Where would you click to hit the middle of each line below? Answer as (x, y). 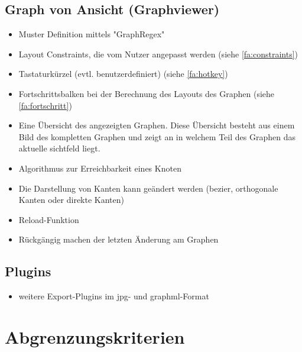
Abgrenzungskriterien (95, 336)
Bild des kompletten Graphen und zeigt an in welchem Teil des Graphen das (157, 136)
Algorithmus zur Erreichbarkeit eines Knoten (100, 168)
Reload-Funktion (49, 219)
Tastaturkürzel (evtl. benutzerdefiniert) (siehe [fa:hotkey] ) (123, 74)
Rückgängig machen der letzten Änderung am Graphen (118, 239)
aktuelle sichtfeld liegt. (59, 148)
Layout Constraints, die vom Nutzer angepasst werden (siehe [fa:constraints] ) (158, 54)
